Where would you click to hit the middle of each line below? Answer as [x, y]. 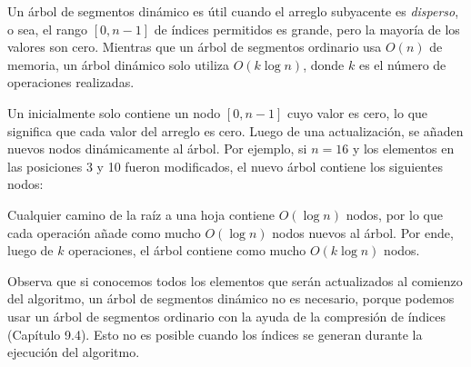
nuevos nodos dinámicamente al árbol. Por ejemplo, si [157, 149]
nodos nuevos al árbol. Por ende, [363, 232]
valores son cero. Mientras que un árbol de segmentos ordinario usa [195, 47]
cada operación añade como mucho [104, 232]
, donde [324, 64]
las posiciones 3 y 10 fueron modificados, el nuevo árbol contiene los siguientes [225, 166]
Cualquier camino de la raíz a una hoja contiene [141, 214]
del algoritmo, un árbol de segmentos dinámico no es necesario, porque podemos [231, 298]
